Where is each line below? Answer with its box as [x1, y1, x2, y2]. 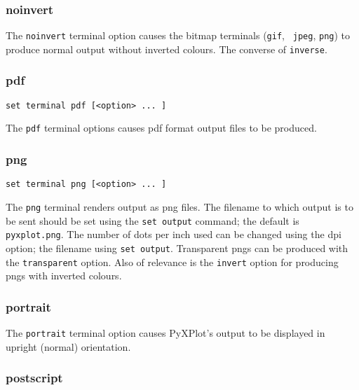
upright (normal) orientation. [6, 339, 131, 354]
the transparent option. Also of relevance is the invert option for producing [6, 254, 339, 269]
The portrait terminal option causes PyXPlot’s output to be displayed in [6, 326, 325, 340]
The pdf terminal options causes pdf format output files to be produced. [6, 120, 317, 135]
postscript [6, 369, 63, 386]
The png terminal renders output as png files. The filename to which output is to [6, 199, 353, 214]
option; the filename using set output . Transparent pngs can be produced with [6, 240, 348, 255]
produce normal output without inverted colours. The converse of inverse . [6, 41, 327, 56]
